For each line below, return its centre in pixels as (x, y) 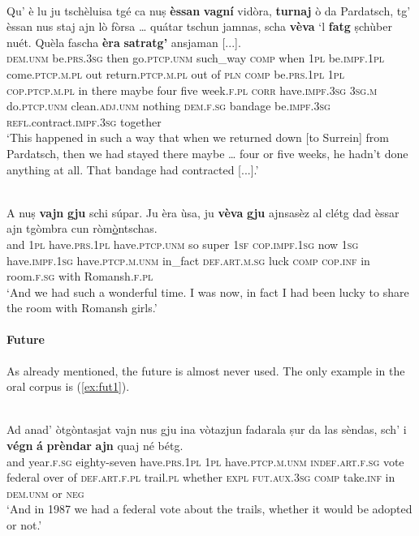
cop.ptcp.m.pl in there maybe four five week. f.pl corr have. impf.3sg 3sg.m (192, 90)
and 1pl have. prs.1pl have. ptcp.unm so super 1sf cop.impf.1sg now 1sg (183, 244)
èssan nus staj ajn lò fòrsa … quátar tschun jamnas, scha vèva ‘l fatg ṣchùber (199, 26)
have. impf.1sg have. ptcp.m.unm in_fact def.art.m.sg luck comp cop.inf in (188, 260)
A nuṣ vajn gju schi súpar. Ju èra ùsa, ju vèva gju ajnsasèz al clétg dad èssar (203, 212)
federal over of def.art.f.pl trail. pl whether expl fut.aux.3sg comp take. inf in (201, 477)
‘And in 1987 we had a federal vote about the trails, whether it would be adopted (209, 509)
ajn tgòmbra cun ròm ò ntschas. (82, 228)
